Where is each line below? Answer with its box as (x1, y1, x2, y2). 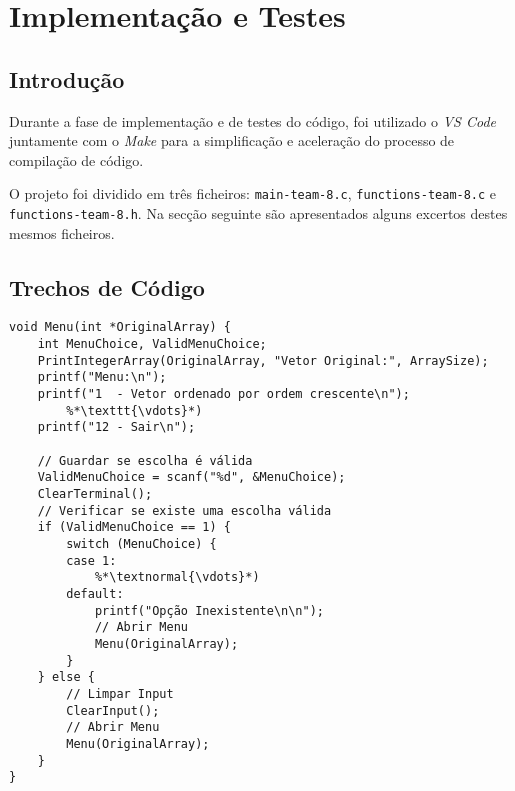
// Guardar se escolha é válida (37, 453, 253, 468)
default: (66, 586, 124, 601)
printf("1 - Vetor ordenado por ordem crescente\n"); (37, 387, 410, 402)
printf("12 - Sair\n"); (37, 420, 196, 435)
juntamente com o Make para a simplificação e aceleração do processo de (9, 130, 455, 151)
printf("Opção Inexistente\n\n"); (94, 603, 324, 618)
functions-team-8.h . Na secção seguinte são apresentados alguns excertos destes (9, 203, 508, 224)
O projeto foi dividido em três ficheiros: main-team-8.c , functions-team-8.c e (9, 183, 497, 204)
